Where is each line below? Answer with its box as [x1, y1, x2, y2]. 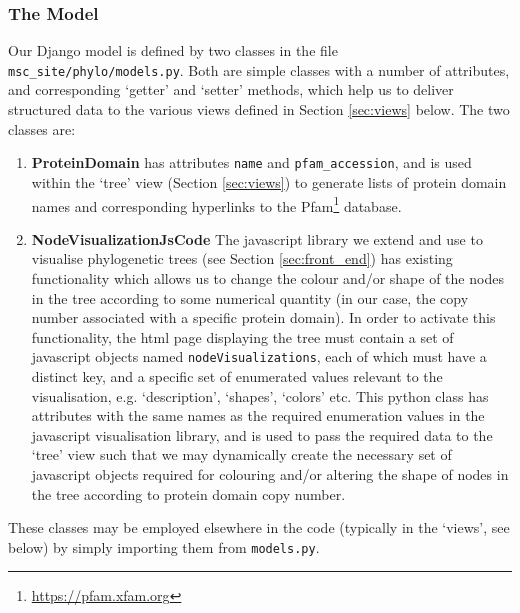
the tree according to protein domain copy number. [31, 483, 346, 504]
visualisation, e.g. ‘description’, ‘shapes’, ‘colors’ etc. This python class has [31, 385, 489, 406]
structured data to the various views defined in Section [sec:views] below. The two [8, 99, 510, 120]
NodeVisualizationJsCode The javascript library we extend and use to [31, 228, 483, 249]
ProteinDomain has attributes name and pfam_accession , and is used [31, 152, 472, 173]
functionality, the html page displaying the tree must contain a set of [31, 326, 454, 347]
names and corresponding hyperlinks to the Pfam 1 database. [31, 192, 402, 216]
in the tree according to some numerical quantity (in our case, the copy [31, 287, 469, 308]
